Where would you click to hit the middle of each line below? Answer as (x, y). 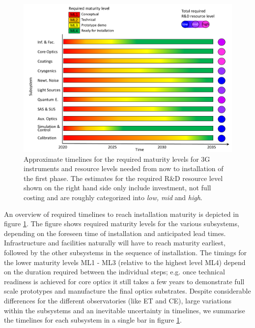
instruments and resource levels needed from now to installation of (124, 168)
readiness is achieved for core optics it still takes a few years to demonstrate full (124, 281)
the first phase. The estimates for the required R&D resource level (123, 178)
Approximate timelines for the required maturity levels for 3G (117, 159)
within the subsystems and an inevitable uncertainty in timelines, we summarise (125, 310)
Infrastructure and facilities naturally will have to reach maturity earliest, (115, 243)
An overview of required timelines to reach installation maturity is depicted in (121, 214)
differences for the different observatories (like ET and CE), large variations (118, 300)
